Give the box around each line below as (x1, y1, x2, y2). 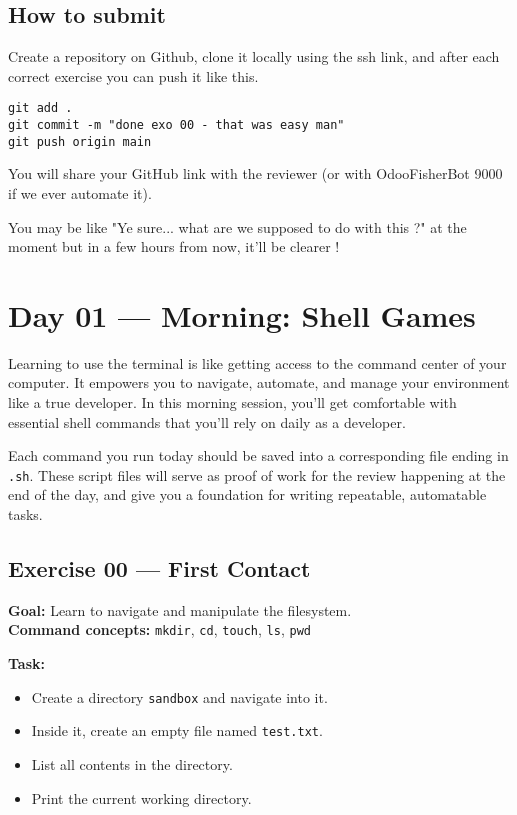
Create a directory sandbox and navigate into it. (31, 686, 328, 707)
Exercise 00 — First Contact (8, 553, 311, 584)
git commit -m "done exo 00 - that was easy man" (8, 118, 345, 133)
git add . (8, 101, 73, 116)
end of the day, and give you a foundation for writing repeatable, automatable (8, 484, 487, 505)
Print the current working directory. (31, 787, 252, 808)
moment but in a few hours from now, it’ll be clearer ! (8, 236, 340, 257)
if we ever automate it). (8, 182, 152, 203)
